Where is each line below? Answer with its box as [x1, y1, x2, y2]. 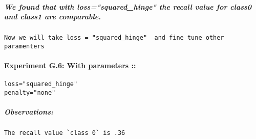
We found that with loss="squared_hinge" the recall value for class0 [4, 1, 252, 12]
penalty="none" [4, 89, 56, 96]
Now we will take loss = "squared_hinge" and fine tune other [4, 34, 224, 42]
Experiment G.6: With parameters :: [4, 60, 136, 71]
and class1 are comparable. [4, 11, 101, 22]
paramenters [4, 42, 45, 50]
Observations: [4, 106, 53, 117]
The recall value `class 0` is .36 [4, 129, 125, 137]
